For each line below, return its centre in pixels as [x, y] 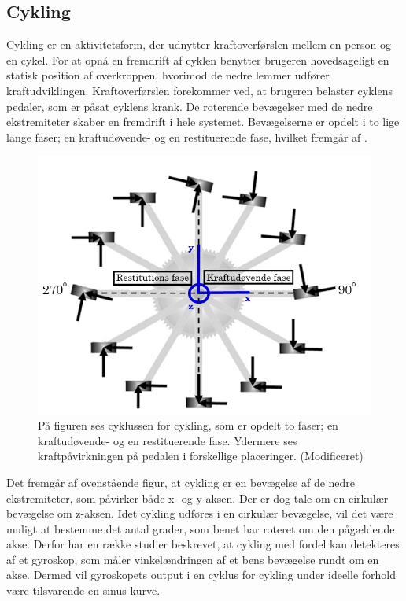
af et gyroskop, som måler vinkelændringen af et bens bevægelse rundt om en [193, 559]
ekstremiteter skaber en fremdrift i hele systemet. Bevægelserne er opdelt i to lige [203, 122]
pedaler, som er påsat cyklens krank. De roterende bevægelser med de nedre [190, 106]
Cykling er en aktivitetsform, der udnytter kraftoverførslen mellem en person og [199, 44]
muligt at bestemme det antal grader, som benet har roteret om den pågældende [201, 528]
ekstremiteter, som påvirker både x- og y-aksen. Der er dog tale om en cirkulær [197, 498]
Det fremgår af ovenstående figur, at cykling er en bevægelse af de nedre [181, 482]
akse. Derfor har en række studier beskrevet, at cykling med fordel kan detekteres [203, 544]
